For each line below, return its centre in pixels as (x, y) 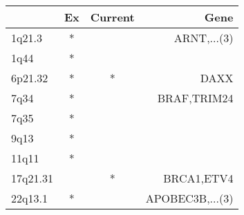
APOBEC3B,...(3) (189, 198)
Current (112, 17)
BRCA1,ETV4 (198, 178)
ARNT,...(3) (204, 38)
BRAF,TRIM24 (195, 98)
